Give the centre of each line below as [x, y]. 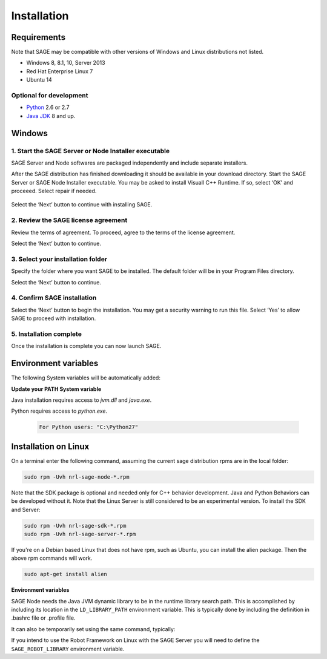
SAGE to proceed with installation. [54, 318]
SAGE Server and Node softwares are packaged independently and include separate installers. [130, 163]
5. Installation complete [46, 334]
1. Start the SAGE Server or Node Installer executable [90, 151]
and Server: [26, 510]
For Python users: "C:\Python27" [89, 427]
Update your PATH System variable [56, 389]
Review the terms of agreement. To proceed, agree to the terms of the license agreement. [123, 232]
